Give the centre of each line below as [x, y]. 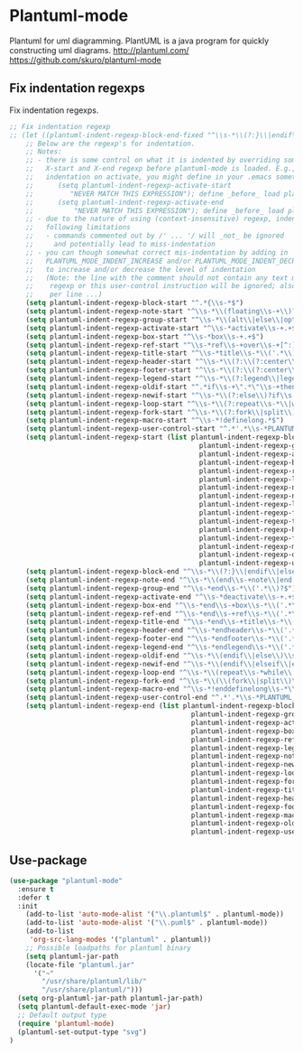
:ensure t [36, 889]
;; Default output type [62, 1015]
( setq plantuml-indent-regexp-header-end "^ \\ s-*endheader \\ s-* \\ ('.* [161, 630]
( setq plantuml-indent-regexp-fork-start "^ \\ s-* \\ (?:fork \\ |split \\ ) [161, 412]
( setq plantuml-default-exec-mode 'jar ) [94, 1007]
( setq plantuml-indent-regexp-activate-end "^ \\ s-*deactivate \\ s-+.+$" [163, 597]
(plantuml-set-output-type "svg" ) [82, 1032]
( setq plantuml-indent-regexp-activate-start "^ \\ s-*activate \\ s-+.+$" [163, 328]
